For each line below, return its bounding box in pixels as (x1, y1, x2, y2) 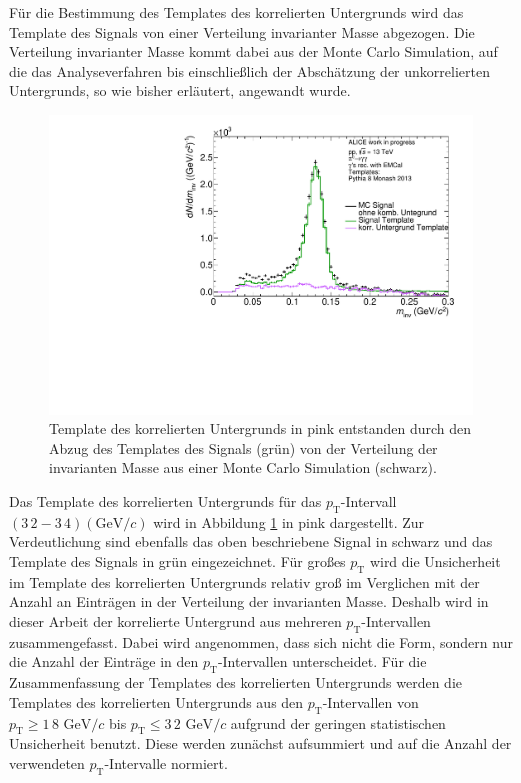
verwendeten (9, 752, 85, 773)
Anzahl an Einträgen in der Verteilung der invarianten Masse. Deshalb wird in (9, 591, 489, 612)
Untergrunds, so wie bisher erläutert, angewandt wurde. (9, 80, 351, 101)
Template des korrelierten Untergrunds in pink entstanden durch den (49, 418, 472, 439)
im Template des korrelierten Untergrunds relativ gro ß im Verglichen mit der (9, 571, 480, 592)
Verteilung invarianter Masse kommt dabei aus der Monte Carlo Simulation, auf (9, 41, 498, 62)
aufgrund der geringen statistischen (230, 712, 446, 733)
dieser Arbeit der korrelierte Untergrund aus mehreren (9, 610, 342, 631)
